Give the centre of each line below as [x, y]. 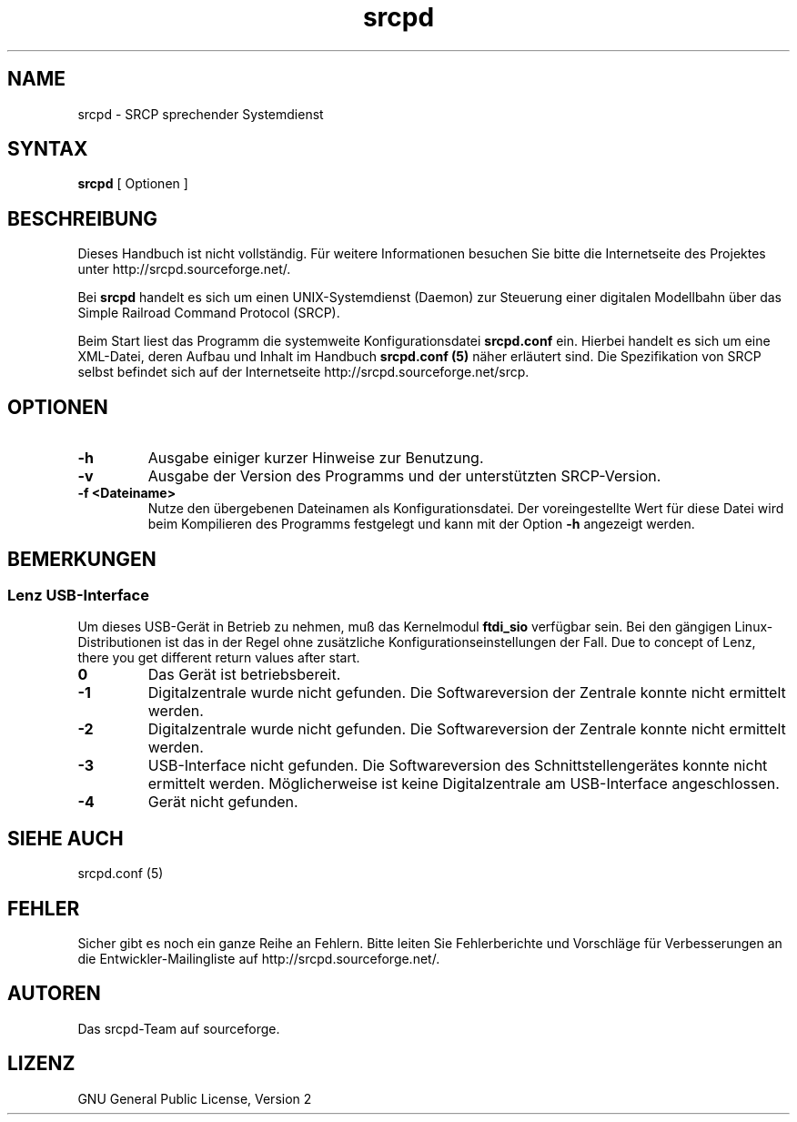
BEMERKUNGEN [82, 559]
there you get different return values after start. [219, 658]
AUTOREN [54, 994]
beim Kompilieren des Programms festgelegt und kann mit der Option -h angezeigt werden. [421, 524]
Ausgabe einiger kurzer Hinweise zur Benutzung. [316, 458]
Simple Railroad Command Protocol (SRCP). [209, 313]
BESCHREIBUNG [83, 218]
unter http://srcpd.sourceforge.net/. [184, 269]
